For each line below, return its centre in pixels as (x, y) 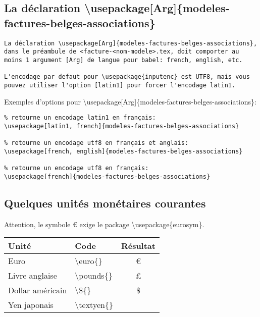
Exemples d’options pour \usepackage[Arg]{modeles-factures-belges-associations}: (130, 101)
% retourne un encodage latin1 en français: (80, 118)
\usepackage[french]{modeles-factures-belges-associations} (107, 176)
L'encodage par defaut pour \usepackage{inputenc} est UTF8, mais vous (127, 77)
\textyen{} (94, 305)
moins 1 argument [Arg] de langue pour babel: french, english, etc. (123, 60)
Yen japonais (31, 305)
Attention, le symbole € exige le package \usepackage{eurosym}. (104, 224)
